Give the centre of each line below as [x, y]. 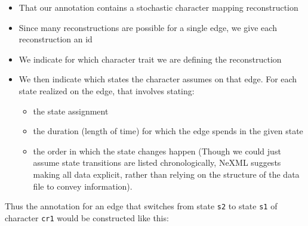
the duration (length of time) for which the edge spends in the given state [168, 131]
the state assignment [71, 111]
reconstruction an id [56, 39]
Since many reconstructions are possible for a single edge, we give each [148, 27]
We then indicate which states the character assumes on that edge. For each [158, 79]
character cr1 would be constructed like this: [87, 217]
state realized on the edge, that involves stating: [107, 90]
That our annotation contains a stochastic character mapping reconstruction [158, 7]
